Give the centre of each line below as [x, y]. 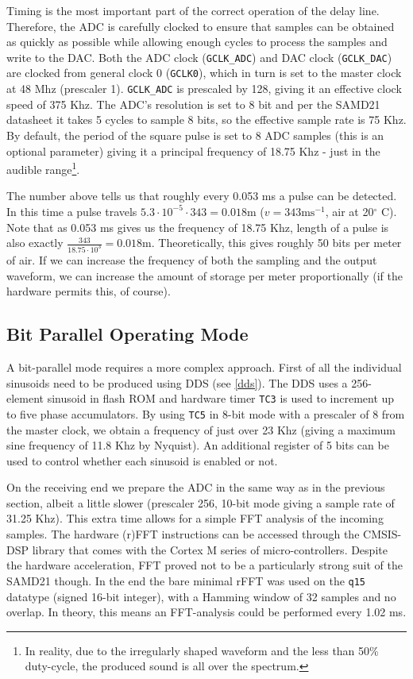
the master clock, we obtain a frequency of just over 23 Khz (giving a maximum [201, 429]
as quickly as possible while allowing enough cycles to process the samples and [197, 42]
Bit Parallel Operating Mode [127, 334]
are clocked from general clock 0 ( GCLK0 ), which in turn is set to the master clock [204, 73]
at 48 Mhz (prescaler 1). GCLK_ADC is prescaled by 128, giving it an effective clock [204, 89]
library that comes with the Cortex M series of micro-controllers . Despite [210, 549]
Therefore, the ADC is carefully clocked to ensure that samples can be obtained [201, 26]
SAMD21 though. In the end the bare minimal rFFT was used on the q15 [186, 580]
